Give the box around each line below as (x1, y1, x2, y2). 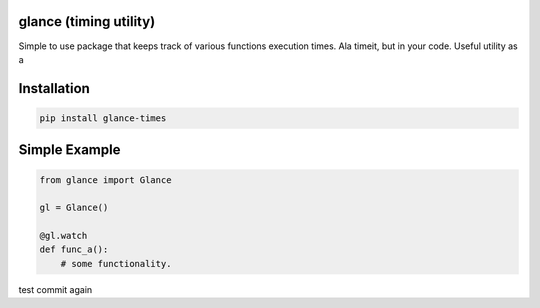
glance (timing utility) (18, 13, 156, 30)
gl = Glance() (39, 202, 109, 214)
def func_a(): (39, 244, 109, 255)
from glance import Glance (39, 174, 172, 185)
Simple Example (18, 141, 121, 159)
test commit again (18, 283, 93, 295)
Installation (18, 80, 90, 97)
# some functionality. (60, 258, 172, 269)
